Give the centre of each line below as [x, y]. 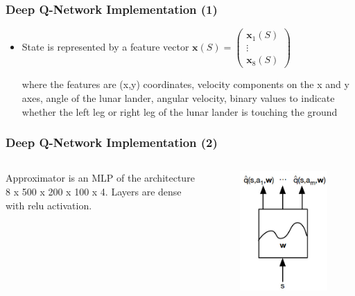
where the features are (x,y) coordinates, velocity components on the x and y [185, 84]
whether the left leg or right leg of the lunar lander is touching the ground [180, 111]
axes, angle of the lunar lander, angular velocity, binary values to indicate [178, 97]
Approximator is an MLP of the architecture [100, 178]
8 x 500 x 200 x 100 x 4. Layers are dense [94, 191]
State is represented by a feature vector [105, 47]
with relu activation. [49, 205]
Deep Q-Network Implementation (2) [112, 142]
